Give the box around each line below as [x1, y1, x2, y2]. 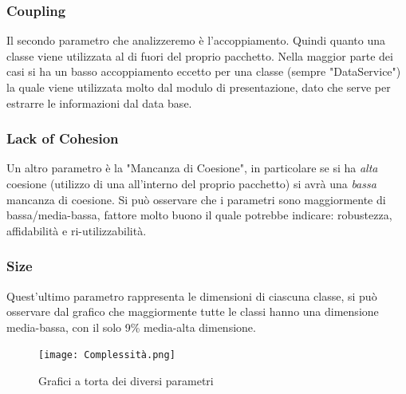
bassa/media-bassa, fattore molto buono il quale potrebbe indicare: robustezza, [6, 207, 392, 223]
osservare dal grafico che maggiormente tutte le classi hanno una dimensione [6, 303, 379, 320]
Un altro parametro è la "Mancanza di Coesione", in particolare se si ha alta [6, 160, 378, 176]
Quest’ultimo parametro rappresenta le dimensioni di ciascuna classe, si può [6, 287, 377, 304]
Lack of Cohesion [6, 128, 119, 148]
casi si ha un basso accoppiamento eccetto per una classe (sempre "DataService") [6, 63, 401, 80]
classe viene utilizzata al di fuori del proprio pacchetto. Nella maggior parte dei [6, 47, 393, 64]
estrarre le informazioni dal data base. [6, 94, 192, 111]
